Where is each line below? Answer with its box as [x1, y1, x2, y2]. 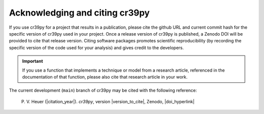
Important [22, 58, 44, 64]
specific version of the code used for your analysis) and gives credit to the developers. [9, 44, 184, 51]
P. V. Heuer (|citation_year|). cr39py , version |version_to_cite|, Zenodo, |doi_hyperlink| [21, 98, 195, 104]
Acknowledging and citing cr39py [9, 7, 150, 18]
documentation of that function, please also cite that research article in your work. [22, 74, 188, 80]
